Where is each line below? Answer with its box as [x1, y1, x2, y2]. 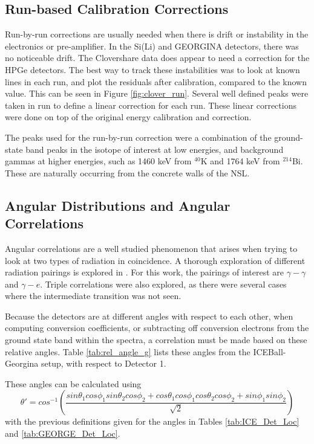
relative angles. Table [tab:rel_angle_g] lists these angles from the [5, 345, 250, 358]
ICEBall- [253, 345, 286, 358]
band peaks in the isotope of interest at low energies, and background [25, 143, 284, 155]
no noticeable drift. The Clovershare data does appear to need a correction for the [5, 51, 310, 64]
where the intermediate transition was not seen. [5, 289, 182, 302]
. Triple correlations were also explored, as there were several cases [40, 277, 287, 290]
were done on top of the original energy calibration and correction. [5, 111, 252, 123]
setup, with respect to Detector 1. [41, 357, 166, 370]
